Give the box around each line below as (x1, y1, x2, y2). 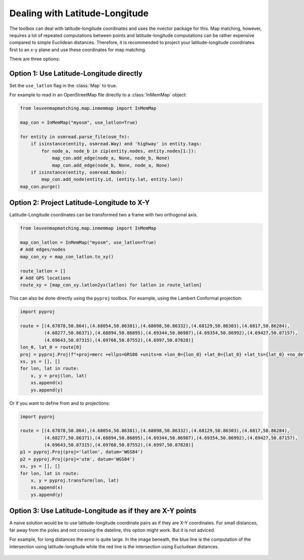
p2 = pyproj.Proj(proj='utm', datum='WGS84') (20, 456, 135, 462)
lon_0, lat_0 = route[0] (20, 344, 82, 350)
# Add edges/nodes (20, 247, 66, 252)
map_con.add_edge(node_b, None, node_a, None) (52, 162, 170, 168)
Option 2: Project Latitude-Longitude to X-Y (9, 199, 150, 207)
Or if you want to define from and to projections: (9, 400, 110, 406)
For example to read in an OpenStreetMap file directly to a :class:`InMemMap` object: (9, 92, 187, 98)
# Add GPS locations (20, 275, 71, 281)
